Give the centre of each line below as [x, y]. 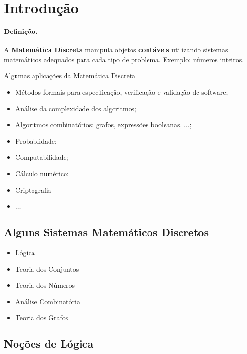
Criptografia [33, 189]
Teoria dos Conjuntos [47, 268]
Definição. [21, 31]
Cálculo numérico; [42, 173]
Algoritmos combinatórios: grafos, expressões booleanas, [99, 124]
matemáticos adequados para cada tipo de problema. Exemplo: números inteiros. [124, 59]
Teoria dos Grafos [42, 317]
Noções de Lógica [49, 344]
